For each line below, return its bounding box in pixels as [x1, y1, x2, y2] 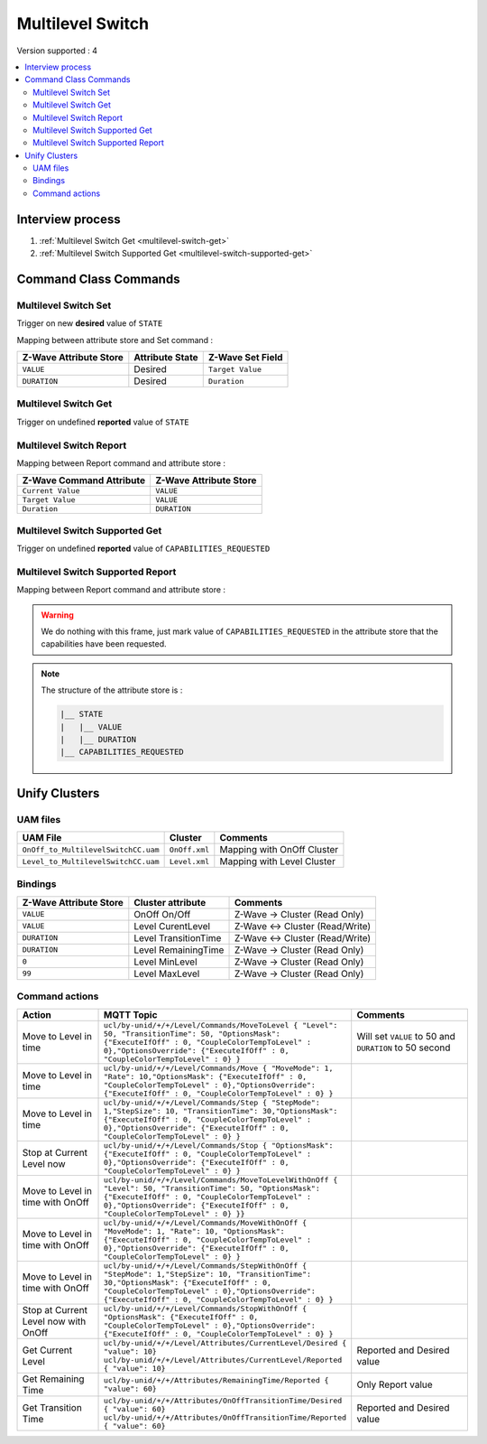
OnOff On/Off [133, 908, 191, 920]
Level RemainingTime [133, 944, 225, 956]
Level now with [22, 1315, 87, 1328]
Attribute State [133, 351, 198, 364]
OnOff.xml [169, 844, 210, 854]
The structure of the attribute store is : [41, 685, 183, 695]
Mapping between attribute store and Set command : [16, 334, 214, 345]
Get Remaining [22, 1373, 85, 1385]
